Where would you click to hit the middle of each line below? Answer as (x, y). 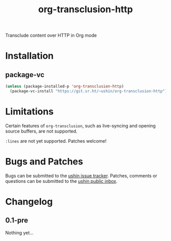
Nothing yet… (20, 232)
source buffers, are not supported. (41, 131)
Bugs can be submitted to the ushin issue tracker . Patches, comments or (81, 176)
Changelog (29, 202)
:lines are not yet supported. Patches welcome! (56, 141)
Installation (30, 56)
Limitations (30, 112)
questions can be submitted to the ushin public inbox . (62, 181)
